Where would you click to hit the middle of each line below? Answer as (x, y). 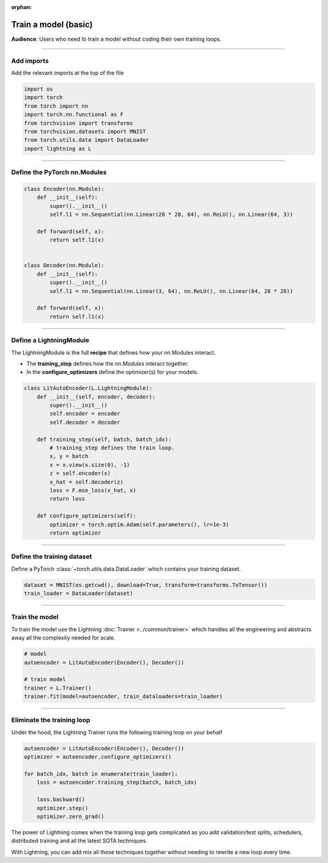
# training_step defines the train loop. (112, 448)
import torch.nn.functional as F (74, 115)
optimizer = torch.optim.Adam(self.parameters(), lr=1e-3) (139, 524)
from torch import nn (56, 106)
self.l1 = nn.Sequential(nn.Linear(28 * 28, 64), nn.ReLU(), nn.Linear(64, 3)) (171, 215)
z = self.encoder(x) (80, 473)
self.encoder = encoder (85, 414)
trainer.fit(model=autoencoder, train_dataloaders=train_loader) (123, 697)
